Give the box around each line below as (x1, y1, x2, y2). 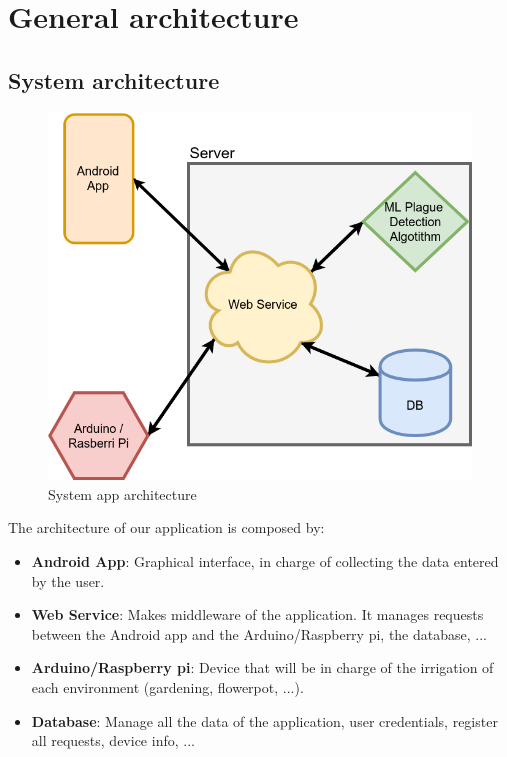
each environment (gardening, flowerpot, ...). (31, 676, 304, 697)
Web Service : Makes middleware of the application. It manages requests (31, 604, 484, 625)
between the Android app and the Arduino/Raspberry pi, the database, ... (31, 623, 487, 644)
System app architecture (48, 483, 197, 504)
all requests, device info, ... (31, 730, 195, 751)
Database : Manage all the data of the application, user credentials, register (31, 710, 498, 731)
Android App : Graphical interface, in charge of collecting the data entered (31, 550, 499, 571)
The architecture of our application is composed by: (8, 517, 325, 538)
